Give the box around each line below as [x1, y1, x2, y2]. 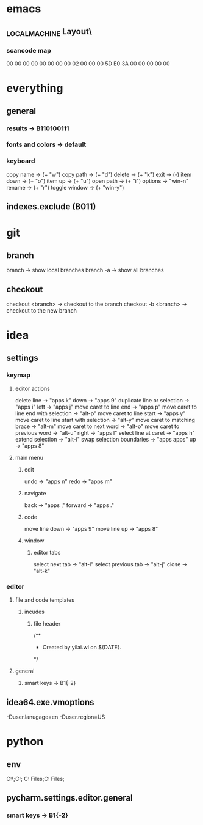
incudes [24, 608, 45, 616]
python [6, 734, 44, 749]
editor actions [15, 385, 50, 392]
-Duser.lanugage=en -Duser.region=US [6, 713, 105, 720]
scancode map [6, 46, 51, 54]
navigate [24, 489, 46, 497]
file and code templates [15, 596, 75, 604]
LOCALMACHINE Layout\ [6, 26, 93, 38]
